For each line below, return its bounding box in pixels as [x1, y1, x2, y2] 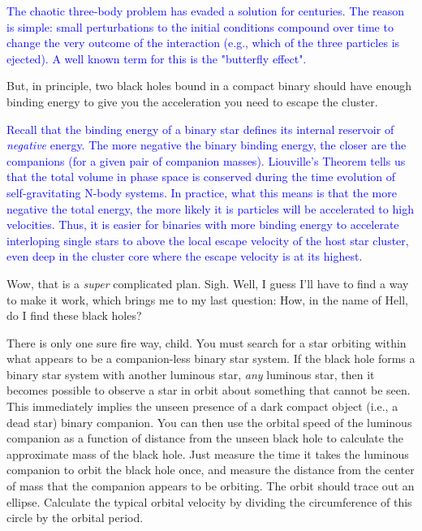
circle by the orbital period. [6, 509, 144, 526]
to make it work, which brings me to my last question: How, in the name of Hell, [6, 291, 408, 308]
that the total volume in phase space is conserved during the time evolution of [6, 168, 396, 185]
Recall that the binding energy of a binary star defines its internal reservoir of [6, 120, 394, 137]
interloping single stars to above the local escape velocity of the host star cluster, [6, 231, 409, 248]
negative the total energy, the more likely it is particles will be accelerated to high [6, 200, 414, 217]
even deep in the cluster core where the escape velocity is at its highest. [6, 248, 363, 265]
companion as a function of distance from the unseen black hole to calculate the [6, 430, 404, 447]
